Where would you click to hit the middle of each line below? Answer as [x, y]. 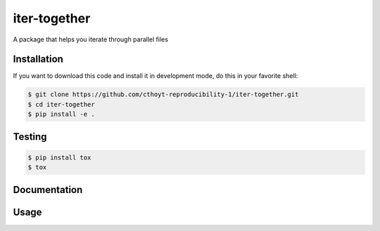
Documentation [48, 190]
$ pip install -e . [61, 114]
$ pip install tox [59, 157]
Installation [38, 59]
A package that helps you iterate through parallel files [91, 39]
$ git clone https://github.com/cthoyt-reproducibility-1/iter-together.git [163, 94]
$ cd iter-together [61, 104]
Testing [30, 137]
